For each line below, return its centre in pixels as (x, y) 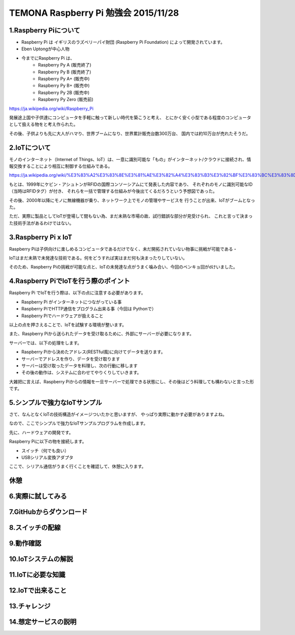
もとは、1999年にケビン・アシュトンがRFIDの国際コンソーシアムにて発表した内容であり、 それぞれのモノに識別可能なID (131, 184)
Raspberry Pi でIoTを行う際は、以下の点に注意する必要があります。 (77, 293)
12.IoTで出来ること (38, 590)
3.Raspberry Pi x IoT (41, 237)
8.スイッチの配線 (35, 528)
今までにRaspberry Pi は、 (48, 58)
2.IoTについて (30, 148)
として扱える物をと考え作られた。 (44, 124)
